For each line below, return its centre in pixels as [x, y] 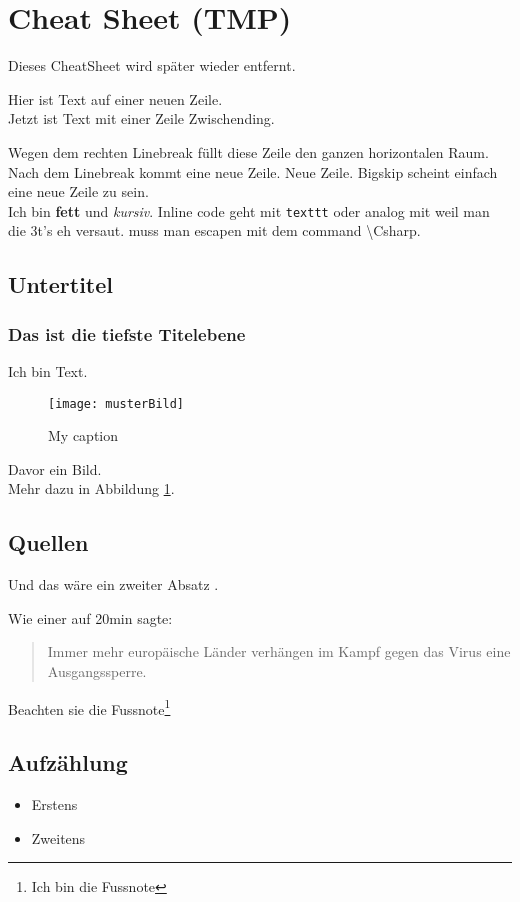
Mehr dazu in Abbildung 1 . [91, 488]
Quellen [48, 542]
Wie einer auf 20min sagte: [90, 617]
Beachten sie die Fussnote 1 [89, 707]
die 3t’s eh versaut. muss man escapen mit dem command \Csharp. [214, 230]
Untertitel [60, 284]
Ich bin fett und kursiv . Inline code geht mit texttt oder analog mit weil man [249, 210]
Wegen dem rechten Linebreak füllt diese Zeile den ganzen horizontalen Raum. [248, 151]
